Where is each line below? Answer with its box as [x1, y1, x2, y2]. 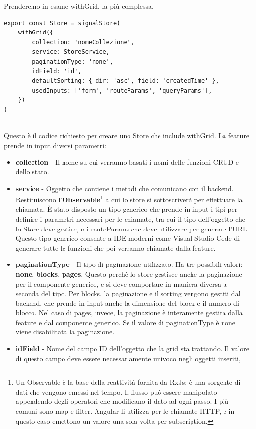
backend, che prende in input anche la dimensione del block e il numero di [15, 297, 239, 308]
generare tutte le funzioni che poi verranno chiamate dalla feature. [15, 242, 216, 253]
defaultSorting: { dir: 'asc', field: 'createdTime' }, [32, 77, 219, 85]
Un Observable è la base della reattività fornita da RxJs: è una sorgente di [15, 377, 241, 387]
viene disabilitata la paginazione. [15, 327, 115, 337]
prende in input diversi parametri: [4, 140, 106, 150]
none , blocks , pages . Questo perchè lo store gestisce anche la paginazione [15, 268, 242, 279]
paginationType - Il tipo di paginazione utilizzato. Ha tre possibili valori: [15, 259, 243, 269]
